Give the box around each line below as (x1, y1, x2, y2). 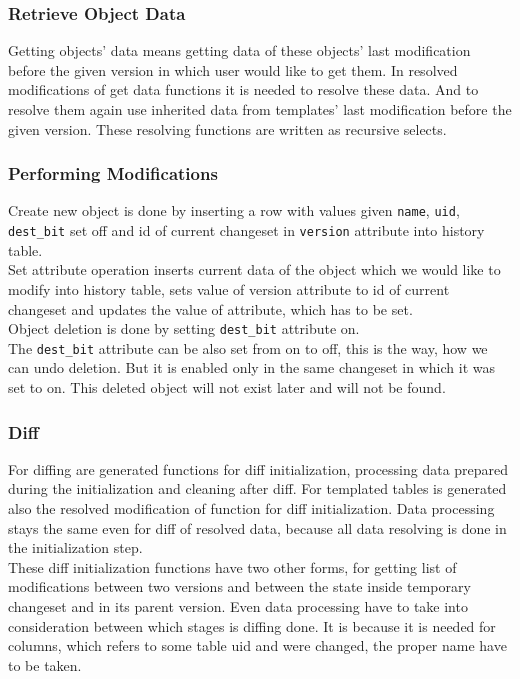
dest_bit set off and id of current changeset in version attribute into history (8, 220, 485, 241)
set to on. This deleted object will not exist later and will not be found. (8, 377, 446, 397)
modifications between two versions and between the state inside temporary (8, 576, 471, 597)
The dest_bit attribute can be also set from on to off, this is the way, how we (8, 337, 488, 358)
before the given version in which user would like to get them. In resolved (8, 59, 458, 80)
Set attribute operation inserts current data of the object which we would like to (8, 259, 501, 280)
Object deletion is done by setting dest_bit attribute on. (8, 318, 360, 339)
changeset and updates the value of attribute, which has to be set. (8, 298, 413, 319)
